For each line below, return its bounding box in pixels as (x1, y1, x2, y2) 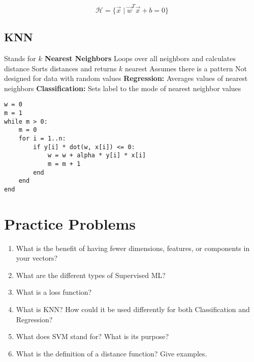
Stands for (4, 52, 36, 63)
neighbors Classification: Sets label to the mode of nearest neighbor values (4, 82, 241, 93)
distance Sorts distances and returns (4, 63, 117, 73)
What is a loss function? (16, 287, 92, 297)
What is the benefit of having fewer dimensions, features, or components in (16, 242, 250, 253)
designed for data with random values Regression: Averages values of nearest (4, 73, 248, 83)
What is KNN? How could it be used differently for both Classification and (16, 304, 250, 315)
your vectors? (16, 253, 58, 263)
